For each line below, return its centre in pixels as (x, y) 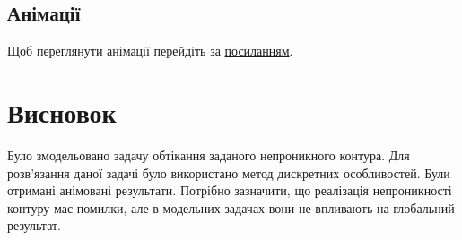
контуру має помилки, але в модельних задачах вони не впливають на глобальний (231, 207)
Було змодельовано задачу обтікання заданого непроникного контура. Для (209, 154)
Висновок (62, 111)
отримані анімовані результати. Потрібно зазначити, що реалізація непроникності (230, 190)
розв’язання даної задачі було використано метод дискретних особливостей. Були (229, 172)
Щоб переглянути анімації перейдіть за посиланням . (150, 51)
